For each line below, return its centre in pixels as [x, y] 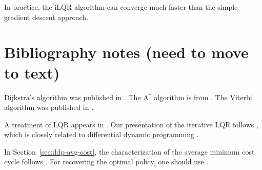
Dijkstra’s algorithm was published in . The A [76, 97]
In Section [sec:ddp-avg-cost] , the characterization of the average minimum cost [129, 151]
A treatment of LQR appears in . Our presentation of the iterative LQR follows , [131, 124]
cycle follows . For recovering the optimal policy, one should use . [106, 162]
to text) [32, 72]
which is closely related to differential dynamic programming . [102, 134]
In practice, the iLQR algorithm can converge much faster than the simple [121, 7]
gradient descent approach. [46, 17]
